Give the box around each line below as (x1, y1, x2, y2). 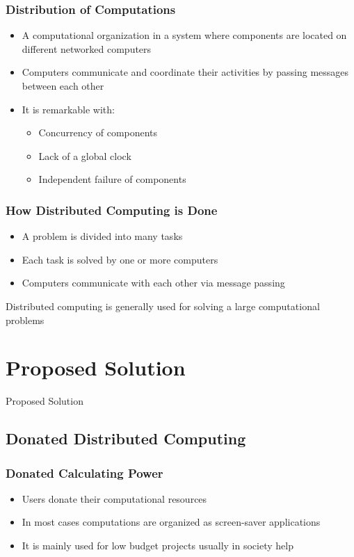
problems (6, 312, 45, 327)
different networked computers (22, 41, 152, 56)
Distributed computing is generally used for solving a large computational (6, 298, 320, 313)
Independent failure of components (38, 172, 186, 186)
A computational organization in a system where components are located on (22, 28, 347, 42)
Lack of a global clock (38, 148, 131, 163)
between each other (22, 79, 104, 92)
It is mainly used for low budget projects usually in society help (22, 538, 293, 553)
